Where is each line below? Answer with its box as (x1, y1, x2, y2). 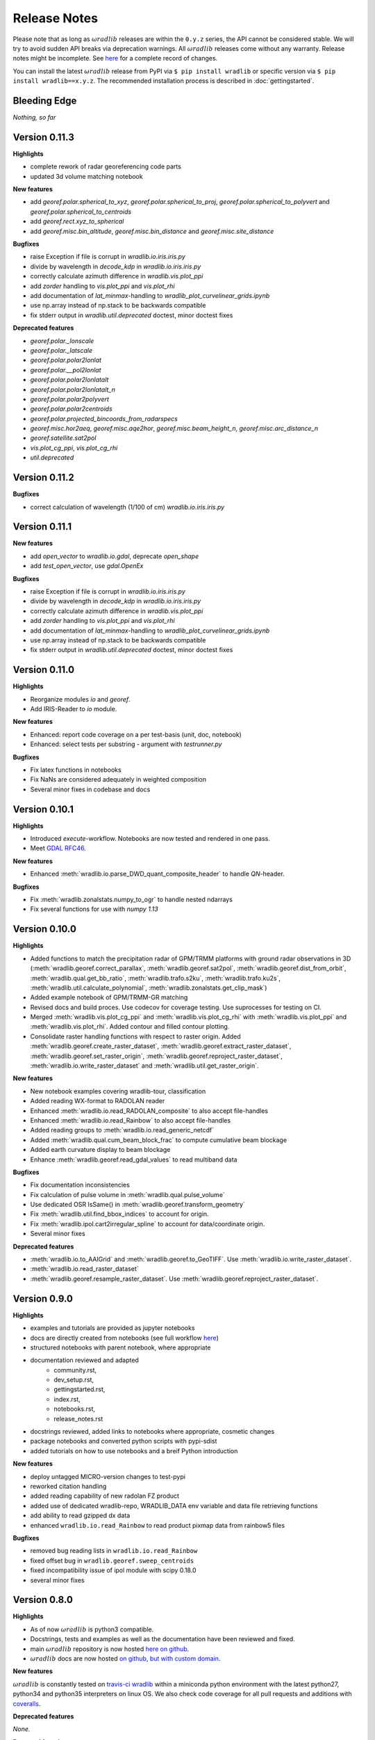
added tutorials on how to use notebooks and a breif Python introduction (30, 1446, 238, 1455)
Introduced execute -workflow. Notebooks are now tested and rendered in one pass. (30, 835, 270, 843)
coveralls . (12, 1699, 41, 1708)
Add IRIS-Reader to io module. (30, 705, 117, 713)
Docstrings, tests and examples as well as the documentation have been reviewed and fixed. (30, 1635, 295, 1643)
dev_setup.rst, (53, 1375, 94, 1384)
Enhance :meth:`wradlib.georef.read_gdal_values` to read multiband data (30, 1155, 237, 1164)
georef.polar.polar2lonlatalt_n (30, 385, 116, 393)
